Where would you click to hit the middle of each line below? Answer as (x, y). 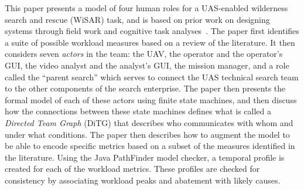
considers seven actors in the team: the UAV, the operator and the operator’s (144, 54)
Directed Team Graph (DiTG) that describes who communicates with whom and (149, 122)
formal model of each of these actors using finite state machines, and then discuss (151, 99)
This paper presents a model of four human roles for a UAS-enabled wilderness (146, 8)
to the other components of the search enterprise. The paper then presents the (145, 88)
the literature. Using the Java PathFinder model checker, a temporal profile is (145, 157)
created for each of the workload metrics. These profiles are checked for (132, 169)
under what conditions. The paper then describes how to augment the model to (147, 134)
